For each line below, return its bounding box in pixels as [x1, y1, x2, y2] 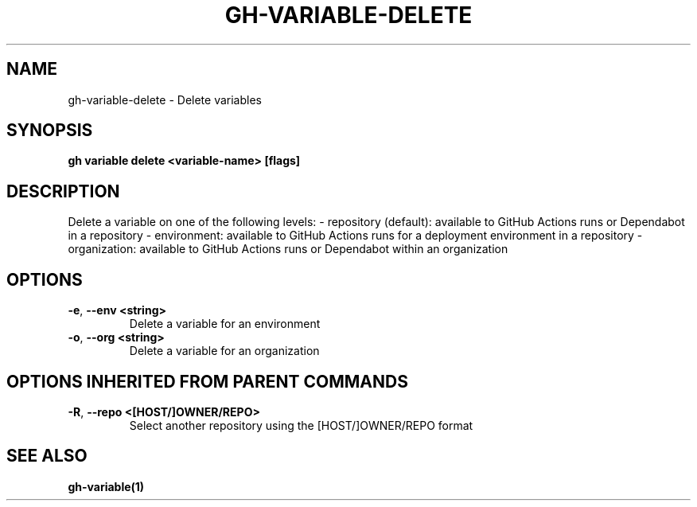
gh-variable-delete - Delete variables [68, 92, 262, 107]
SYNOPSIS [6, 120, 93, 141]
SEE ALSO [6, 446, 88, 466]
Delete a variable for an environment [129, 317, 321, 331]
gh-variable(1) [68, 479, 145, 493]
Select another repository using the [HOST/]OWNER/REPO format [129, 418, 473, 432]
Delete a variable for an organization [129, 344, 320, 358]
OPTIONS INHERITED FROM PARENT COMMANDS [6, 371, 408, 392]
